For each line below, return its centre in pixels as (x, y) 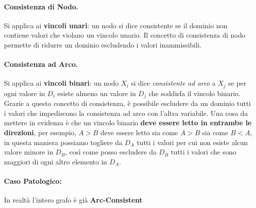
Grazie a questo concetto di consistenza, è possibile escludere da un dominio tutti (128, 103)
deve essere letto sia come (139, 132)
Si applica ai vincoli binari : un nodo (61, 83)
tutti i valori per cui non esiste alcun (192, 142)
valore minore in (29, 152)
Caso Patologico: (33, 181)
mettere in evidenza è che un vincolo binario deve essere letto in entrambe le (128, 123)
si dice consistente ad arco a (173, 83)
